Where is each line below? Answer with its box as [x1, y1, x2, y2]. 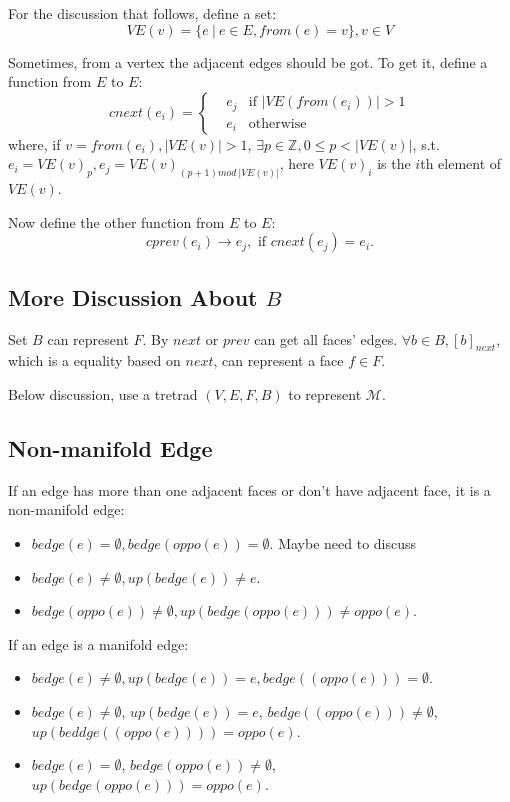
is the [377, 153, 411, 174]
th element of [420, 153, 502, 174]
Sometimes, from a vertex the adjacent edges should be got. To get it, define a [8, 51, 488, 72]
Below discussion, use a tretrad [8, 384, 198, 405]
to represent [288, 384, 362, 405]
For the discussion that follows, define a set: [8, 3, 277, 23]
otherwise [248, 116, 307, 131]
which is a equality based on [8, 350, 181, 371]
